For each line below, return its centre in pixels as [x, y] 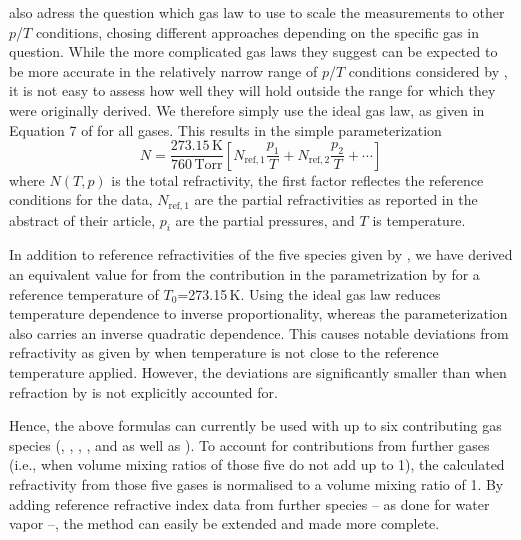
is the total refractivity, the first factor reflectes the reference [297, 179]
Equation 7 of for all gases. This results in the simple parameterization [225, 129]
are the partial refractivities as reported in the [336, 199]
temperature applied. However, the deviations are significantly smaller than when [258, 372]
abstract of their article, [82, 219]
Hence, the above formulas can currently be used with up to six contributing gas [255, 425]
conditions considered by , [428, 70]
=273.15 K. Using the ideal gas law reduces [309, 293]
